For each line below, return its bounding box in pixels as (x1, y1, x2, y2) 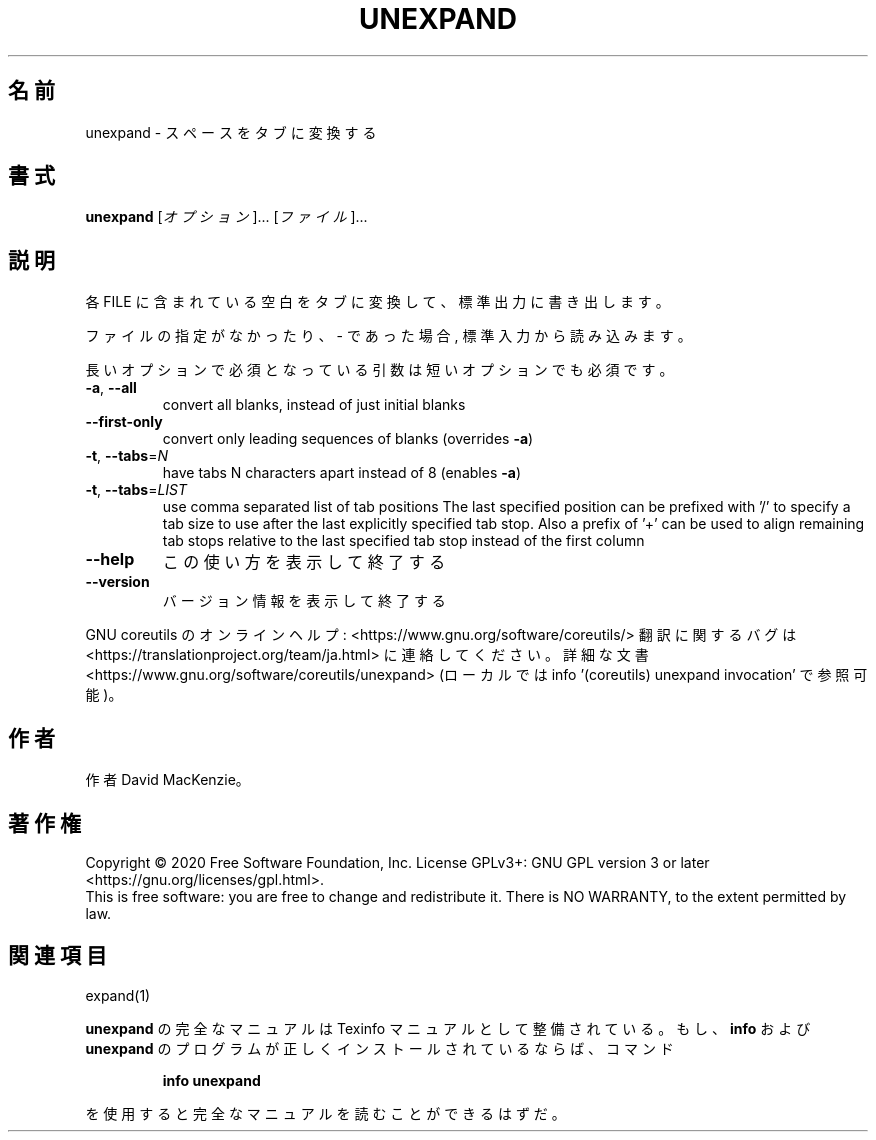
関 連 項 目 (8, 943, 107, 969)
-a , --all (85, 379, 137, 397)
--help (85, 549, 135, 570)
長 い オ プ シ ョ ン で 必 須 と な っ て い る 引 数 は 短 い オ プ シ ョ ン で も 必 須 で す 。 (85, 361, 674, 379)
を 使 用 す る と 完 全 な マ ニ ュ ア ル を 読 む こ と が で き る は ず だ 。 (85, 1104, 566, 1122)
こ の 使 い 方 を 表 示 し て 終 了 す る (162, 552, 446, 573)
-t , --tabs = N (85, 447, 168, 465)
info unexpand (162, 1071, 261, 1089)
